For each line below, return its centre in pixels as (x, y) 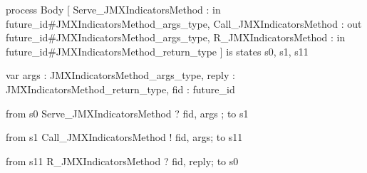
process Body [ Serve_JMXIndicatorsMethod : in (113, 9)
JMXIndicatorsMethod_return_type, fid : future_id (120, 89)
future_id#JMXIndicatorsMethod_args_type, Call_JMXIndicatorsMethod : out (184, 23)
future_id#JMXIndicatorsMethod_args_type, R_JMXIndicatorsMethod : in (176, 37)
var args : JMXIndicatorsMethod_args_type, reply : (120, 75)
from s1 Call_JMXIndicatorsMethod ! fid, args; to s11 (124, 137)
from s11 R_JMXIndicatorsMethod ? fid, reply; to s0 (122, 161)
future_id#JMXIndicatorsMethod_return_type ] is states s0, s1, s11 (157, 51)
